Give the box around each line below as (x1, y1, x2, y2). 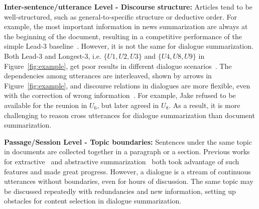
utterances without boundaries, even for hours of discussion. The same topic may (4, 176, 253, 186)
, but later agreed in (97, 99, 159, 110)
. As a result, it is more (169, 99, 240, 110)
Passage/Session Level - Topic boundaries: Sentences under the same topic (4, 136, 252, 147)
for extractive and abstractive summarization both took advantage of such (4, 156, 239, 166)
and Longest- (44, 50, 85, 61)
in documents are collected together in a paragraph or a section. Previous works (4, 146, 250, 157)
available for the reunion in (4, 99, 87, 110)
